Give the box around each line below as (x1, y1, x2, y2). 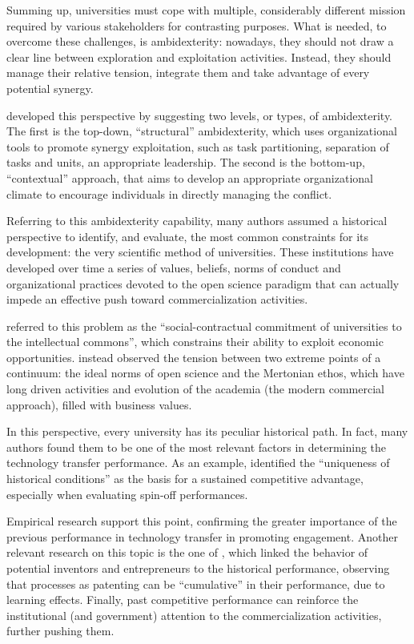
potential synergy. (6, 79, 94, 96)
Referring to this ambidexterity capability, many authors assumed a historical (6, 212, 388, 229)
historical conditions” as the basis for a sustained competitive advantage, (6, 470, 364, 487)
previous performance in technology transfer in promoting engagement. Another (6, 528, 398, 545)
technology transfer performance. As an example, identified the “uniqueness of (6, 454, 390, 471)
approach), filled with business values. (6, 396, 192, 413)
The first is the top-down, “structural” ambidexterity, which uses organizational (6, 123, 397, 139)
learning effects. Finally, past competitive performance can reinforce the (6, 591, 359, 608)
